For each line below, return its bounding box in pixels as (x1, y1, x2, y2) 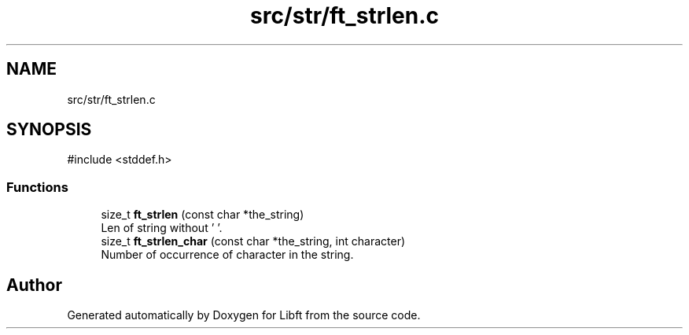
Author (6, 274, 62, 295)
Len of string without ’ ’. (101, 221, 223, 235)
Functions (6, 179, 68, 195)
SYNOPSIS (6, 120, 92, 140)
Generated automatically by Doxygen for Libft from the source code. (67, 308, 421, 322)
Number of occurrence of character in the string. (101, 248, 354, 262)
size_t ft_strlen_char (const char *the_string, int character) (101, 234, 406, 248)
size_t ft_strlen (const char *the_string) (101, 208, 304, 222)
